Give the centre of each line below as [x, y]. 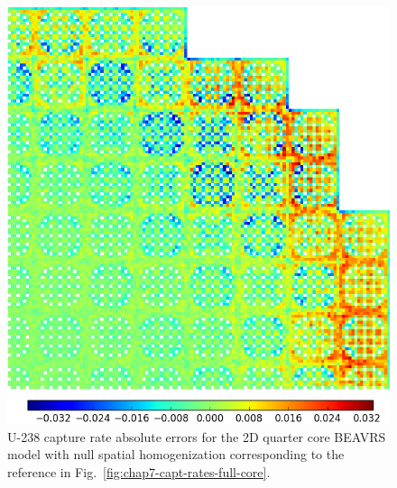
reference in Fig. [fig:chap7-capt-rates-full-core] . [139, 471]
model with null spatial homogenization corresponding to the [176, 454]
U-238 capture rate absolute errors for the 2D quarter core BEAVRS [197, 436]
